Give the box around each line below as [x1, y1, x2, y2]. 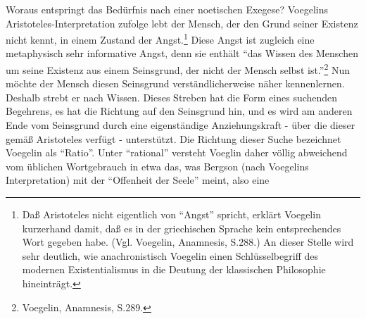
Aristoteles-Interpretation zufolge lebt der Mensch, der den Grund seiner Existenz [6, 15, 358, 30]
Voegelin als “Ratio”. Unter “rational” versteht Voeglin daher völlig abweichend [6, 145, 348, 160]
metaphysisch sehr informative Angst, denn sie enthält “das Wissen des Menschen [6, 46, 358, 61]
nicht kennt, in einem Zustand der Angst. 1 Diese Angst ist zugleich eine [6, 30, 315, 46]
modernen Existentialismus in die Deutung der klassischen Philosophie [22, 262, 326, 277]
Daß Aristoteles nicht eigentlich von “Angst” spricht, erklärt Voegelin [22, 207, 321, 222]
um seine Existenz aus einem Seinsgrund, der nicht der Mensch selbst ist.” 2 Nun [6, 61, 350, 77]
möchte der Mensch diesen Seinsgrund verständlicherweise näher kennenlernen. [6, 76, 345, 91]
